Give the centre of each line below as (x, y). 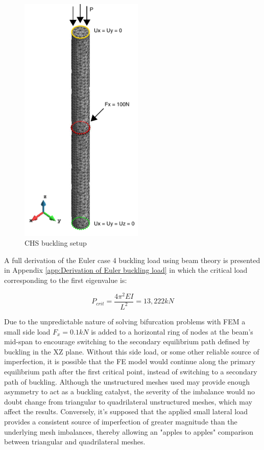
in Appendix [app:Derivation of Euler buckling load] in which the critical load (126, 270)
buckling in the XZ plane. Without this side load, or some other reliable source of (132, 351)
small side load (27, 331)
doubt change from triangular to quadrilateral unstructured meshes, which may (128, 401)
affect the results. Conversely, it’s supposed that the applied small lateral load (126, 411)
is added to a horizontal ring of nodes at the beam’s (172, 331)
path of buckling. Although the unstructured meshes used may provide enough (127, 381)
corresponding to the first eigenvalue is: (66, 280)
